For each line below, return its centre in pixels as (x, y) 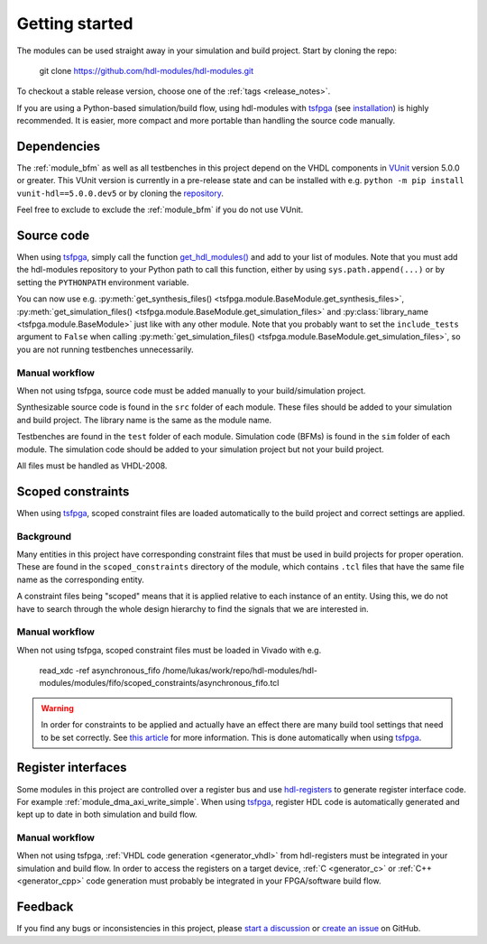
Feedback (45, 907)
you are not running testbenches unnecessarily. (105, 349)
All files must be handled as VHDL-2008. (92, 466)
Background (44, 536)
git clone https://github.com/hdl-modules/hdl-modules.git (147, 70)
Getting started (75, 23)
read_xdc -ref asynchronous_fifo (100, 671)
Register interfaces (72, 768)
